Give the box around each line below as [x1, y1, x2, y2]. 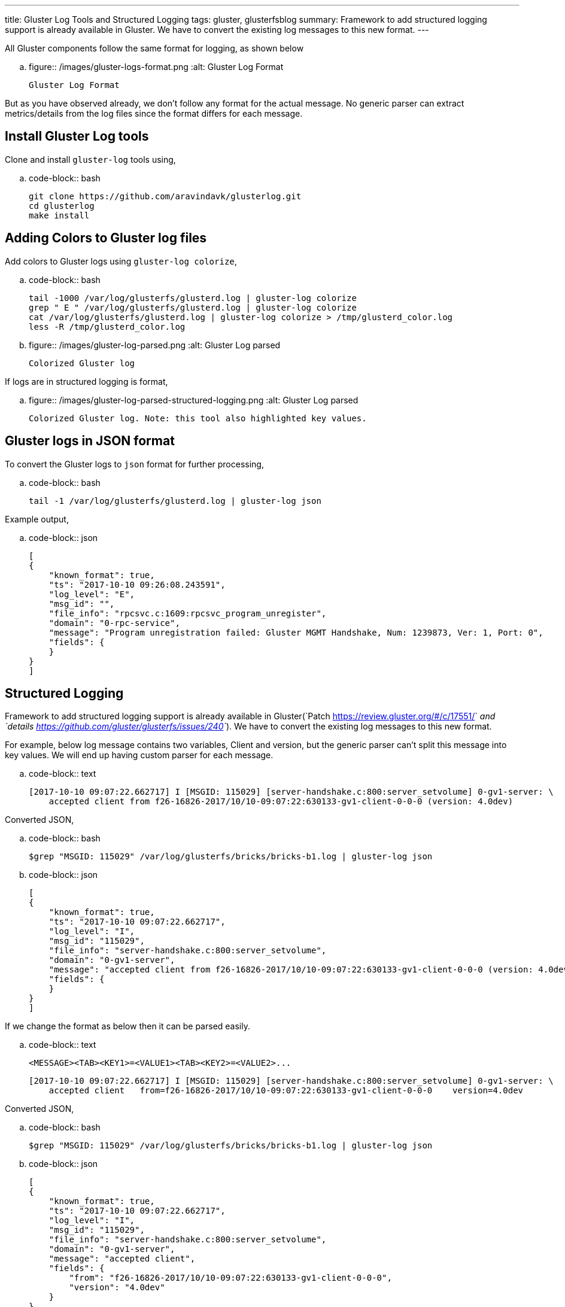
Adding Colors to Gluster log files [5, 230, 207, 246]
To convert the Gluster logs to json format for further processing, [5, 458, 264, 469]
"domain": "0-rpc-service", [48, 618, 180, 628]
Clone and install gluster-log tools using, [5, 154, 176, 165]
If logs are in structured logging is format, [5, 376, 168, 387]
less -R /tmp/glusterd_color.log [29, 321, 186, 332]
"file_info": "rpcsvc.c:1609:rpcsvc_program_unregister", [48, 608, 327, 618]
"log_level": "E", [48, 589, 135, 599]
